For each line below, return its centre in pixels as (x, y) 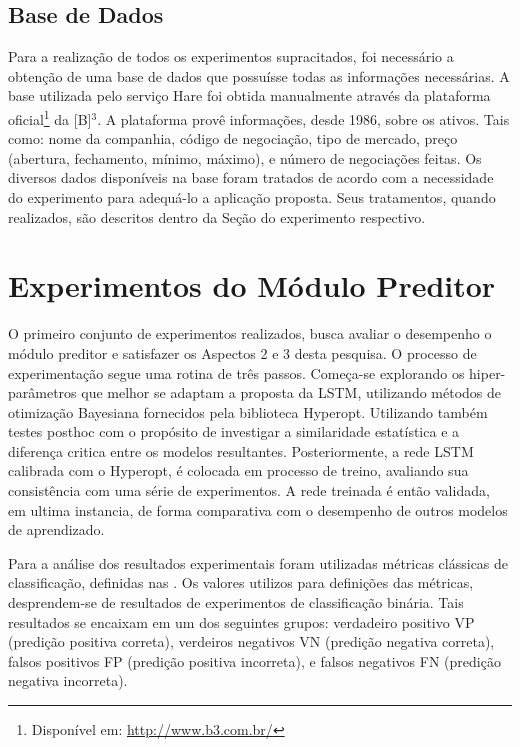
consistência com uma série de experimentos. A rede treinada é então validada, (249, 490)
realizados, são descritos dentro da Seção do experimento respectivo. (217, 216)
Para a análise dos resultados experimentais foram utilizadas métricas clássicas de (258, 562)
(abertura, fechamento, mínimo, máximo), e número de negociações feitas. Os (245, 157)
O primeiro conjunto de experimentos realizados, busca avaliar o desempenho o (250, 333)
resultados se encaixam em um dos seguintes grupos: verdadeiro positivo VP (241, 621)
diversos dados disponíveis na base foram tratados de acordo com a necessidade (251, 177)
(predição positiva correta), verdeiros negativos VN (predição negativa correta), (251, 641)
